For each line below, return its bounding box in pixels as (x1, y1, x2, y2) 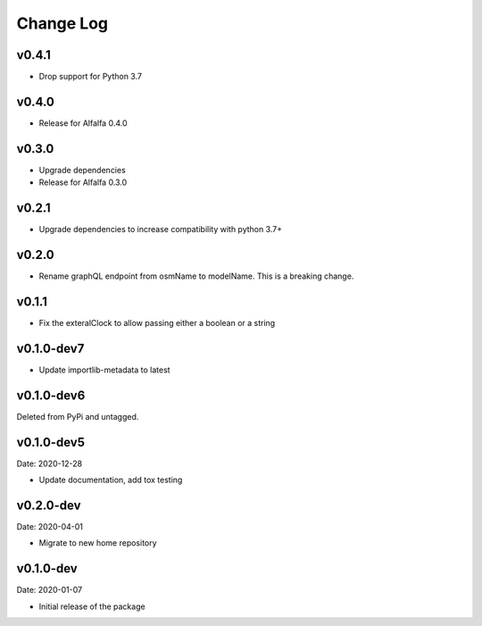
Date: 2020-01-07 (16, 585, 83, 596)
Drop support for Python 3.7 (38, 71, 143, 82)
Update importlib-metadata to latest (38, 364, 170, 375)
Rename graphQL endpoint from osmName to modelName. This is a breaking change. (38, 271, 354, 281)
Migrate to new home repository (38, 538, 157, 548)
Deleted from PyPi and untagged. (16, 411, 139, 422)
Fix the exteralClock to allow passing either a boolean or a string (38, 317, 276, 328)
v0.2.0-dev (16, 497, 81, 513)
